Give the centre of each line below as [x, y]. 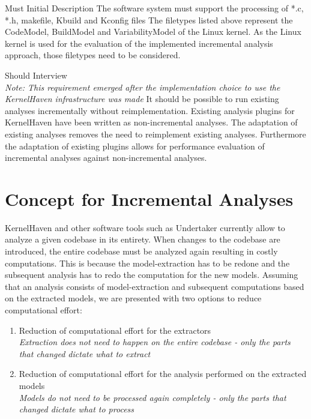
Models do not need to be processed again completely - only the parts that [152, 397]
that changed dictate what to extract [85, 353]
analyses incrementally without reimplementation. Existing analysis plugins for [150, 110]
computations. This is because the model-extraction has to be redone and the [147, 263]
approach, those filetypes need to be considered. [93, 55]
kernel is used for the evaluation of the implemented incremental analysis [139, 43]
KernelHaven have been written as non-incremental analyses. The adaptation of [151, 122]
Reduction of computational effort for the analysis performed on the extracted [163, 374]
